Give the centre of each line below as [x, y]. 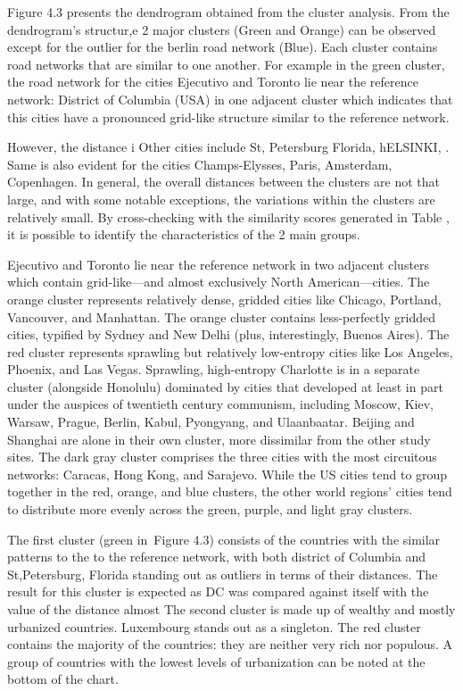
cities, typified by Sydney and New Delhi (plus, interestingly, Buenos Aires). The [228, 334]
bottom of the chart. [63, 679]
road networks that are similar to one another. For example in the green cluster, [226, 64]
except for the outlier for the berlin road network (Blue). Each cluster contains [223, 47]
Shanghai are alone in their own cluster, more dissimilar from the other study [219, 439]
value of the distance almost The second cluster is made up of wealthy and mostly [231, 609]
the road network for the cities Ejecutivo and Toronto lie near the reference [213, 82]
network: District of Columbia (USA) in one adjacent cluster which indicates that [230, 99]
